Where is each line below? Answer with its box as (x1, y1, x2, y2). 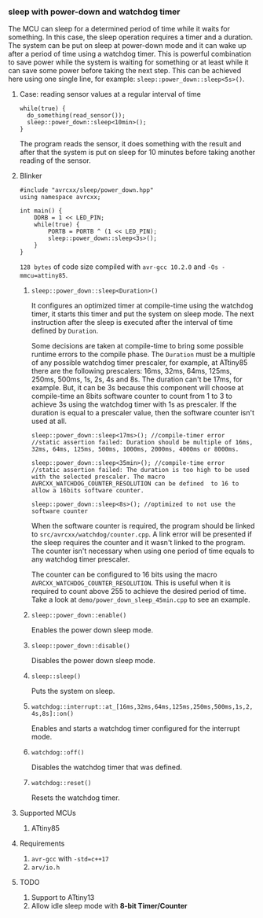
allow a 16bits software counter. (31, 487, 144, 495)
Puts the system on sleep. (31, 687, 115, 696)
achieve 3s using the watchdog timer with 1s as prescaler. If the (31, 400, 237, 409)
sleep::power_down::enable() (31, 612, 127, 620)
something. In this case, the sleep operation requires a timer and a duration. (8, 32, 254, 42)
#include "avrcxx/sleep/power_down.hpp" (19, 186, 154, 194)
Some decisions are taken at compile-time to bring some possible (31, 341, 244, 351)
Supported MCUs (19, 809, 76, 818)
